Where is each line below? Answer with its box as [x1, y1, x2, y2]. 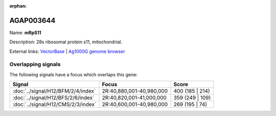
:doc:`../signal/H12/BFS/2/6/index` [12, 94, 95, 101]
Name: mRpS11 [9, 30, 41, 36]
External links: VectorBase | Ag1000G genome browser [9, 48, 125, 54]
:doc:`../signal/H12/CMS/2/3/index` [12, 101, 97, 108]
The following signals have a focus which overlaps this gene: [9, 71, 138, 77]
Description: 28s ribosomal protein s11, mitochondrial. [9, 39, 123, 45]
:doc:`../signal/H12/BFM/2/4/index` [12, 88, 96, 95]
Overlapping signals [9, 61, 61, 68]
